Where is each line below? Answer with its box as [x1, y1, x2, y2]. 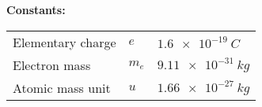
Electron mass [13, 55, 91, 74]
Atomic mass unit [13, 78, 111, 97]
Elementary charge [13, 32, 116, 51]
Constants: [6, 2, 66, 17]
